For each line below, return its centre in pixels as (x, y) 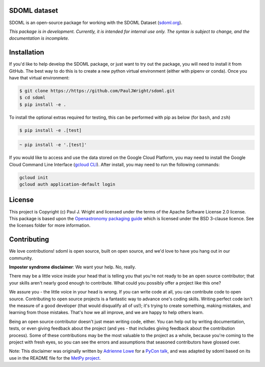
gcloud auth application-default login (67, 184)
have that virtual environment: (39, 78)
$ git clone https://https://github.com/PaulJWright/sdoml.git (97, 91)
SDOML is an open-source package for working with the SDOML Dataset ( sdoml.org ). (96, 23)
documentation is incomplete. (39, 38)
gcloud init (34, 177)
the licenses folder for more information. (50, 225)
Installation (26, 52)
